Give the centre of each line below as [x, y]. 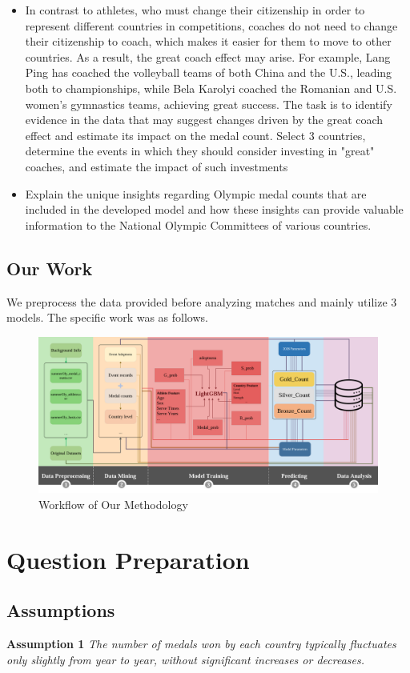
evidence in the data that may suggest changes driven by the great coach [204, 120]
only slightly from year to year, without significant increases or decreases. [185, 659]
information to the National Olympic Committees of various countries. [198, 224]
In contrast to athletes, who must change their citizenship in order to [195, 10]
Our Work [50, 268]
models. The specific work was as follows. [107, 317]
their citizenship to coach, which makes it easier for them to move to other [208, 41]
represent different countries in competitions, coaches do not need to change [211, 25]
